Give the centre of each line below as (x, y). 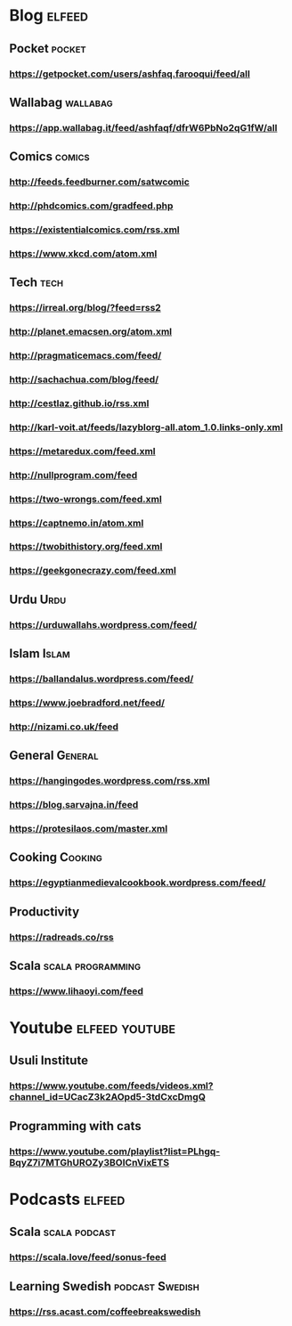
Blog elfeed (49, 16)
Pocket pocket (48, 49)
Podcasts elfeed (67, 1199)
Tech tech (36, 283)
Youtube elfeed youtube (93, 1028)
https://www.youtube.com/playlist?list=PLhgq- (115, 1151)
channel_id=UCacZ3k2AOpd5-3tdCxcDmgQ (108, 1097)
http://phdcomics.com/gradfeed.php (91, 206)
